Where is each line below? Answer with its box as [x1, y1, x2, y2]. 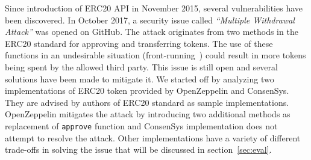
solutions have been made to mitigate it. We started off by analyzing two [5, 72, 274, 85]
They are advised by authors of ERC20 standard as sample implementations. [5, 96, 289, 108]
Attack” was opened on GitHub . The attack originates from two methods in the [5, 25, 298, 38]
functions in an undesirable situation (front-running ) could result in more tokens [5, 49, 306, 61]
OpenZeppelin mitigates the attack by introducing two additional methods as [5, 108, 291, 120]
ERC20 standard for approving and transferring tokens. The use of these [5, 37, 273, 49]
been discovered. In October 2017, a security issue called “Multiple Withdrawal [5, 13, 295, 26]
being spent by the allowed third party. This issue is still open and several [5, 60, 278, 73]
